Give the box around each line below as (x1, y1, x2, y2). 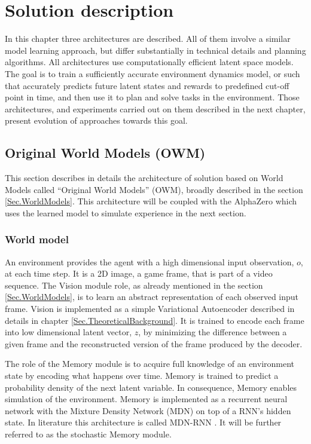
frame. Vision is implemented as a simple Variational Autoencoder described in (5, 302, 295, 315)
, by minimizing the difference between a (138, 326, 287, 338)
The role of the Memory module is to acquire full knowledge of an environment (5, 357, 295, 370)
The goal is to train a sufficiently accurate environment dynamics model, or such (5, 67, 300, 79)
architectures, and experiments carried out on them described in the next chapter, (5, 102, 306, 115)
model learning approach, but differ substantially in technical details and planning (5, 44, 306, 56)
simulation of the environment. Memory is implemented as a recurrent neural (5, 393, 288, 405)
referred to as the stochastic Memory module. (5, 427, 172, 440)
